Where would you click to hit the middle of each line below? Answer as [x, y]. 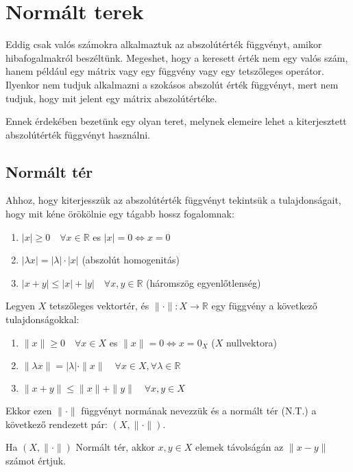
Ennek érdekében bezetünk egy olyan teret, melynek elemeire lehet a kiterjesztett [176, 121]
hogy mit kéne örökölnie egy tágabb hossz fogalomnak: [120, 214]
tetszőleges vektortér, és [99, 306]
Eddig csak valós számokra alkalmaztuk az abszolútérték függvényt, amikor [164, 44]
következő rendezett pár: [57, 424]
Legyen [20, 306]
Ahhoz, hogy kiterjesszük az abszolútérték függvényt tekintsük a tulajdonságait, [173, 200]
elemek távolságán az [239, 447]
